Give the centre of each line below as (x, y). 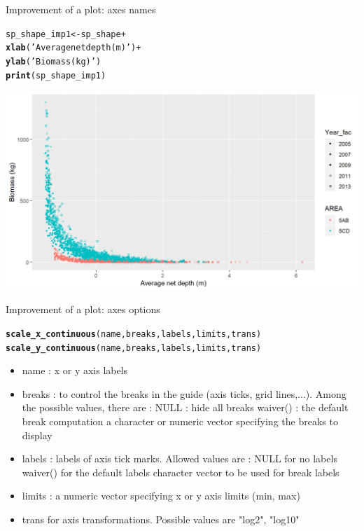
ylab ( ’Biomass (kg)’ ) (54, 61)
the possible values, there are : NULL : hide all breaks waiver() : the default (185, 407)
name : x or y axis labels (75, 370)
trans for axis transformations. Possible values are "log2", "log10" (161, 519)
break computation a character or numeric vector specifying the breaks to (180, 421)
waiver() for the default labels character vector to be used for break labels (181, 472)
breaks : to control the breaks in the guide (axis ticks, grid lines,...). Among (184, 393)
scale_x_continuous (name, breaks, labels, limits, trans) (134, 334)
